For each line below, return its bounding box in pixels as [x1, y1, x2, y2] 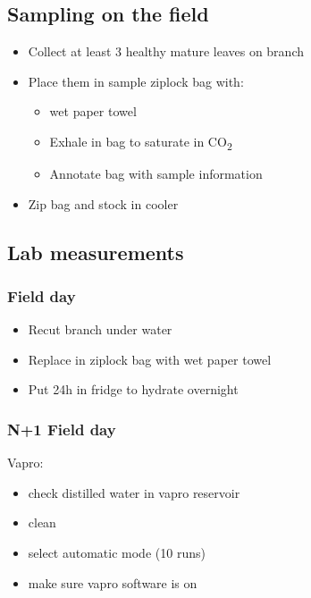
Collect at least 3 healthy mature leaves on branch [28, 42, 304, 61]
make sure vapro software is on [28, 573, 198, 592]
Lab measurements [7, 238, 184, 265]
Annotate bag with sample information [49, 164, 263, 183]
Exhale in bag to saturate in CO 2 [49, 131, 232, 153]
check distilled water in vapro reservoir [28, 483, 240, 501]
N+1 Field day [7, 418, 116, 440]
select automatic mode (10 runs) [28, 543, 206, 562]
